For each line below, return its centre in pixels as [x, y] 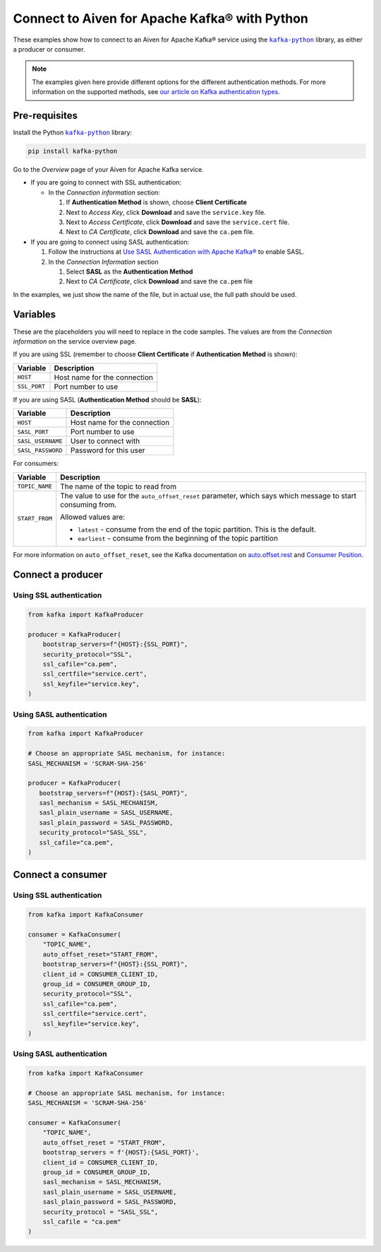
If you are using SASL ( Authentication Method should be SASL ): [107, 399]
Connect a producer [58, 575]
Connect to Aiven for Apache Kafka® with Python [161, 18]
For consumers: [36, 464]
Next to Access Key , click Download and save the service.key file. [166, 212]
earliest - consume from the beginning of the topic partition [178, 538]
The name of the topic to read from [118, 486]
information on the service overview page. [75, 341]
